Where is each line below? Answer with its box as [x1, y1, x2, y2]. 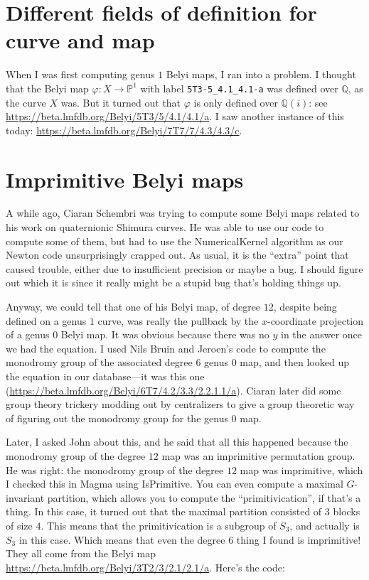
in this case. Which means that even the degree [18, 532, 225, 547]
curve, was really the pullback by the [97, 313, 259, 328]
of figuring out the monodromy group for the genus [6, 410, 228, 425]
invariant [6, 490, 45, 505]
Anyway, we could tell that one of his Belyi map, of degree [6, 299, 261, 314]
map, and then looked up [240, 355, 349, 370]
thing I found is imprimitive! [236, 532, 361, 547]
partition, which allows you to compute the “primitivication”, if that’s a [47, 490, 361, 505]
